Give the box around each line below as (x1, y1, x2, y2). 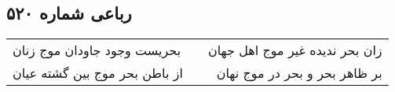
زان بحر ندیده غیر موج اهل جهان (207, 41, 382, 60)
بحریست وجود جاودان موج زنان (13, 41, 181, 60)
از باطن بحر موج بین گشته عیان (13, 64, 183, 83)
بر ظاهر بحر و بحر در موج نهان (216, 64, 382, 83)
